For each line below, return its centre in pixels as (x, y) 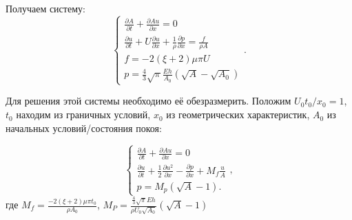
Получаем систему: (45, 8)
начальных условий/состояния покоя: (84, 128)
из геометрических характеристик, (238, 114)
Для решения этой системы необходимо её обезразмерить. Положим (148, 101)
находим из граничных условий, (83, 114)
